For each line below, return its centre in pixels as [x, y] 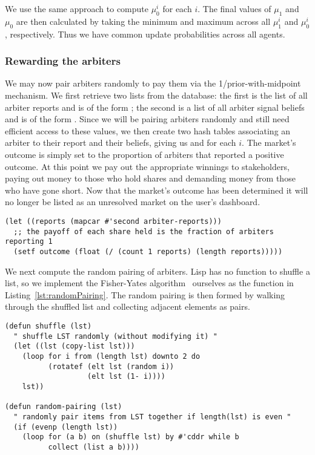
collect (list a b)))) [94, 447]
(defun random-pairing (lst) [64, 407]
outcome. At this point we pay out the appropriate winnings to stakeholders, [147, 166]
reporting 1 [29, 242]
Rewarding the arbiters [63, 61]
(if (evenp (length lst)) [66, 427]
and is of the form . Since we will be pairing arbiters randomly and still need [147, 119]
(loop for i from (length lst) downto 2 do [111, 356]
